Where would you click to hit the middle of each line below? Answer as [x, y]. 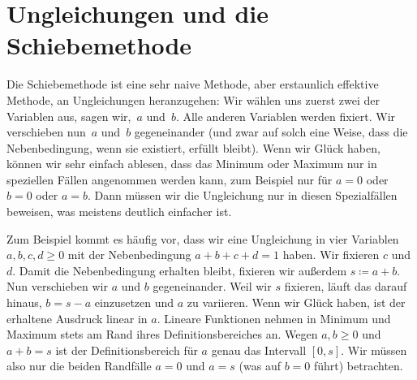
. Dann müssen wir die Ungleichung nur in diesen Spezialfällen [242, 195]
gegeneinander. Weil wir [212, 286]
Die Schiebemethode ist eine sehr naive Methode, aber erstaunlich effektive [193, 84]
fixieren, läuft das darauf [346, 286]
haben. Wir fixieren [331, 255]
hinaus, [24, 302]
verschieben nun [46, 132]
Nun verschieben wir [57, 286]
